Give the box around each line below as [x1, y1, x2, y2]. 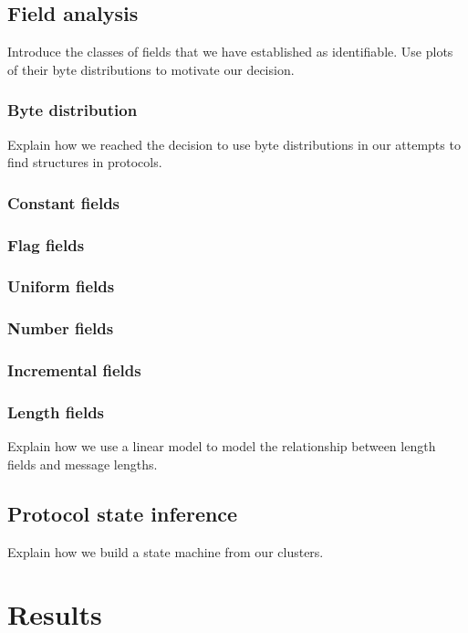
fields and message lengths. [7, 454, 158, 473]
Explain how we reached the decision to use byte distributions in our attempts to [7, 134, 461, 153]
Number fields [7, 317, 114, 340]
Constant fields [7, 191, 120, 214]
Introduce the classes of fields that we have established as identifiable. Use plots [7, 42, 453, 61]
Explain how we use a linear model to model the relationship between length [7, 437, 436, 456]
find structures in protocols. [7, 153, 162, 172]
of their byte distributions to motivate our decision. [7, 59, 295, 79]
